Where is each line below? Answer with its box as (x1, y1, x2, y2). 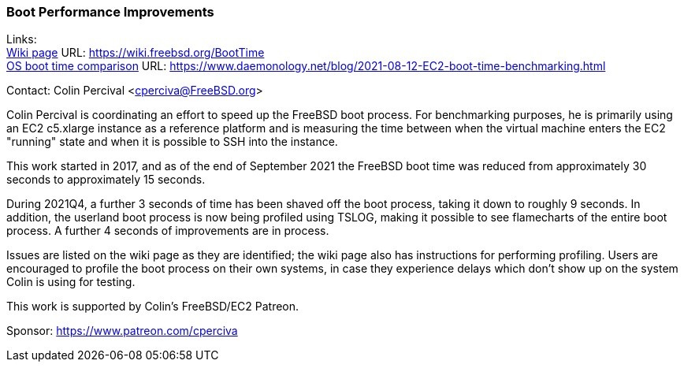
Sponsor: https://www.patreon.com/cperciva (6, 324, 238, 338)
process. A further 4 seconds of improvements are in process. (6, 224, 329, 238)
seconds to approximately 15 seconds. (6, 173, 206, 187)
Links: (6, 32, 37, 46)
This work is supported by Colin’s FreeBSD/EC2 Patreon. (6, 299, 299, 314)
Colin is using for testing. (6, 275, 136, 289)
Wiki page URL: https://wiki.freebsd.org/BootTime (6, 46, 265, 60)
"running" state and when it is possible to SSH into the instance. (6, 135, 338, 149)
